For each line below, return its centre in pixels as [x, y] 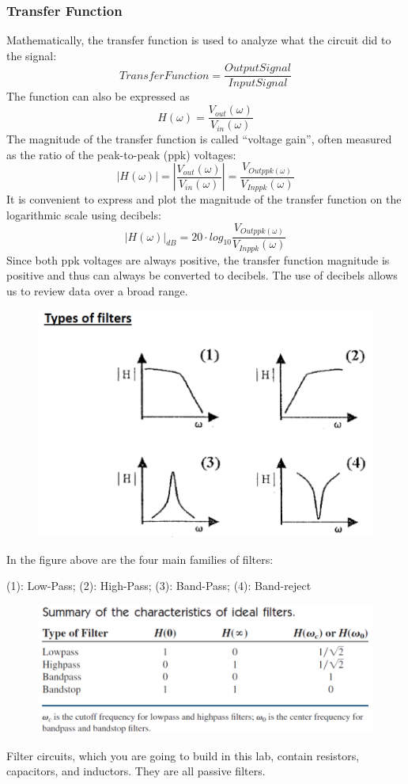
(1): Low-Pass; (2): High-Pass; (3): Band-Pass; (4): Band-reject [159, 586]
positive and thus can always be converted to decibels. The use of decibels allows [202, 275]
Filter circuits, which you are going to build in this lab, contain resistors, [183, 755]
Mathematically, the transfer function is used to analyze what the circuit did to [199, 40]
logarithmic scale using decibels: [84, 214]
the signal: [32, 55]
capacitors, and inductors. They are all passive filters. [136, 771]
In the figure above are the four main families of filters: [140, 559]
